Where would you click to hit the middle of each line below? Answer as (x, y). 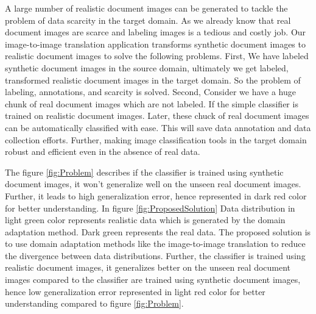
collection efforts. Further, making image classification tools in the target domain (156, 139)
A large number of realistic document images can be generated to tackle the (146, 8)
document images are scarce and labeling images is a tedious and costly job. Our (156, 32)
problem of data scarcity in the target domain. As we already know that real (148, 20)
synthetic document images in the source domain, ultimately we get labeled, (147, 67)
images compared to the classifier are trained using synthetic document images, (153, 280)
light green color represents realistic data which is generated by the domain (145, 220)
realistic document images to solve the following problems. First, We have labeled (157, 56)
